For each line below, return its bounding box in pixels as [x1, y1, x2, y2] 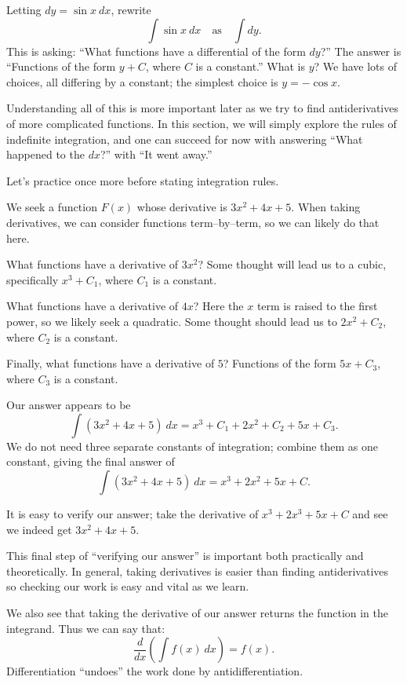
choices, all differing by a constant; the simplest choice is [6, 73, 278, 90]
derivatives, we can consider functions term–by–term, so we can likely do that [6, 214, 380, 230]
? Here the [193, 298, 244, 314]
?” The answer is [320, 42, 402, 59]
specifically [6, 271, 59, 287]
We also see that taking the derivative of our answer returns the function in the [6, 605, 389, 621]
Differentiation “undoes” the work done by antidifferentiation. [6, 663, 303, 679]
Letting [6, 2, 42, 17]
